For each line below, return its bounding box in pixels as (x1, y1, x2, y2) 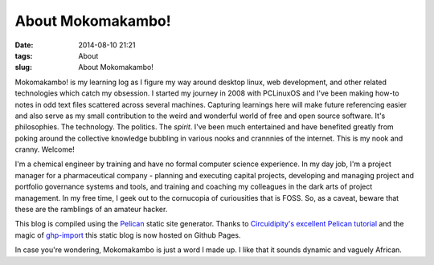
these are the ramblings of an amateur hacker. (14, 205, 168, 214)
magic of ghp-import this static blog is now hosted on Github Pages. (14, 230, 241, 240)
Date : (14, 40, 34, 50)
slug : (14, 63, 32, 72)
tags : (14, 51, 33, 60)
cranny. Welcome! (14, 145, 76, 154)
